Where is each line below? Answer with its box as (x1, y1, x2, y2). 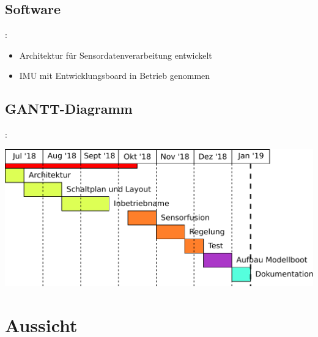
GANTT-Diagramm (5, 99, 133, 118)
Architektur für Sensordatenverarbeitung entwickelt (19, 48, 212, 61)
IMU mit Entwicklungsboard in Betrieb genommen (19, 69, 210, 82)
